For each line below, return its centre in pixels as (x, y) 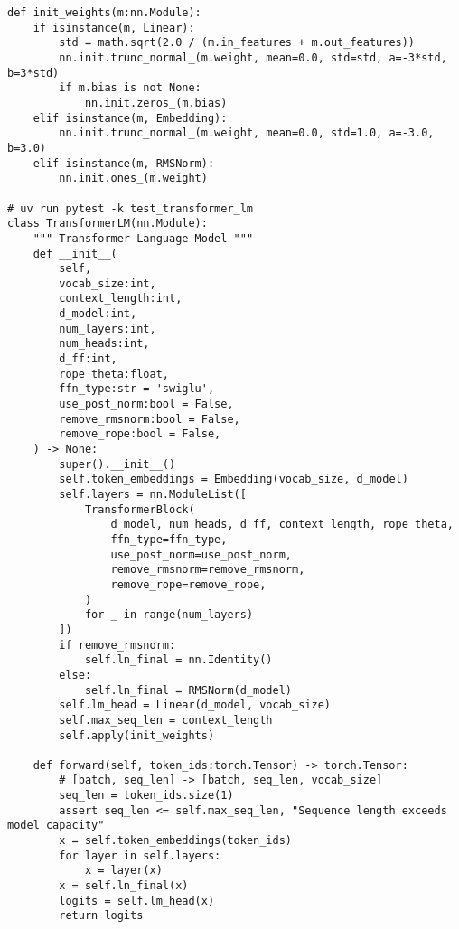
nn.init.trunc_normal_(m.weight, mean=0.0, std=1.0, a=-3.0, (247, 133)
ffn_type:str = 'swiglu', (137, 389)
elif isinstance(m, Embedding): (130, 118)
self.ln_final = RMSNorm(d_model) (188, 690)
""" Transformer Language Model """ (143, 238)
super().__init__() (117, 464)
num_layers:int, (108, 328)
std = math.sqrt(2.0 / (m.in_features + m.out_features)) (237, 43)
